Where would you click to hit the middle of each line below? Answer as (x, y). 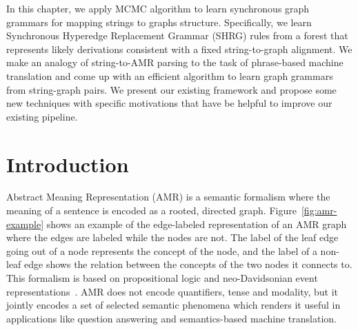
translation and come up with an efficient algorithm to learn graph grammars (170, 75)
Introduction (68, 164)
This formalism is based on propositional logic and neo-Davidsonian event (162, 278)
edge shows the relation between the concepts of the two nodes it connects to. (188, 264)
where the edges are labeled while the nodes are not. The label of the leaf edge (172, 237)
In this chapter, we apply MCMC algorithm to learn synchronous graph (158, 8)
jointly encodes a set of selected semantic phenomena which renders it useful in (173, 305)
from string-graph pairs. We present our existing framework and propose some (171, 89)
